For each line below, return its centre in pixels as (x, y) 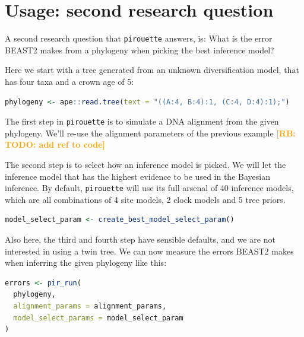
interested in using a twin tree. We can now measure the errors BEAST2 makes (149, 251)
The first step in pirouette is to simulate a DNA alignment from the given (142, 121)
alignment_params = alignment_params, (90, 306)
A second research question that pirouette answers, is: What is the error (139, 38)
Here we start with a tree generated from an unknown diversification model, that (152, 70)
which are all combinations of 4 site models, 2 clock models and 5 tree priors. (145, 199)
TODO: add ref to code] (55, 144)
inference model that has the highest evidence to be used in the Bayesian (137, 176)
